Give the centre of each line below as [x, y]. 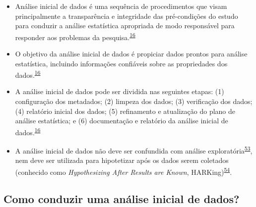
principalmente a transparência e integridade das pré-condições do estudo [127, 16]
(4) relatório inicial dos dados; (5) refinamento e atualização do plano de [125, 111]
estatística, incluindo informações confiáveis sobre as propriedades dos [121, 63]
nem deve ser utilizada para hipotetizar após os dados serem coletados [122, 160]
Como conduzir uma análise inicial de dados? [122, 198]
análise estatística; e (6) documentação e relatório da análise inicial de [122, 121]
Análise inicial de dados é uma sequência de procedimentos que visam [121, 6]
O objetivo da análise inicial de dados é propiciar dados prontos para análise [131, 54]
